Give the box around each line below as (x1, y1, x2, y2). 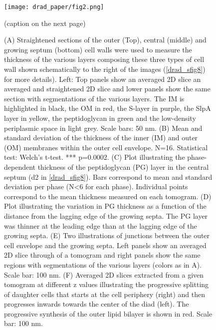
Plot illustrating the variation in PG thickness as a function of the (4, 201, 207, 211)
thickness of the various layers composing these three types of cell (4, 54, 205, 64)
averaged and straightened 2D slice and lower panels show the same (4, 83, 211, 94)
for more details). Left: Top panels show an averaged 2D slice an (4, 73, 201, 84)
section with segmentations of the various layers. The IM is (4, 93, 185, 103)
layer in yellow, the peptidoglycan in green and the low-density (4, 113, 196, 123)
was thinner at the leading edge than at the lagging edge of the (4, 220, 197, 231)
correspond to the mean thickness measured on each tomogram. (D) (4, 191, 212, 201)
